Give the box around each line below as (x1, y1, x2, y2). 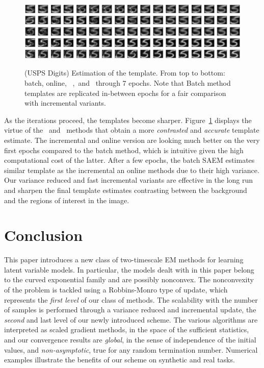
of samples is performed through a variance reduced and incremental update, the (4, 304, 256, 315)
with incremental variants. (24, 97, 106, 108)
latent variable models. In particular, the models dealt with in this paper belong (4, 264, 254, 275)
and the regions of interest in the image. (4, 194, 129, 205)
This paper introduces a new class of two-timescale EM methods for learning (4, 254, 244, 265)
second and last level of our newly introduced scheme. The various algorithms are (4, 314, 258, 325)
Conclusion (4, 225, 83, 246)
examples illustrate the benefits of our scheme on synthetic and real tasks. (4, 354, 235, 365)
